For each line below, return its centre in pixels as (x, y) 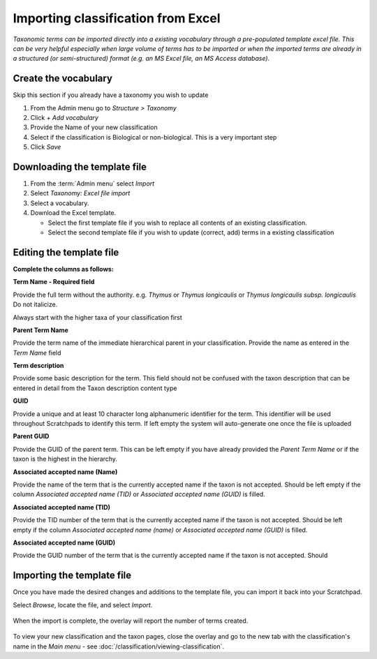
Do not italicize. (35, 304)
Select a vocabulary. (60, 203)
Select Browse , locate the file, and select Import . (83, 605)
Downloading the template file (80, 167)
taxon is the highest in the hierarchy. (65, 459)
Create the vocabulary (63, 79)
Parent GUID (31, 436)
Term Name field (37, 353)
